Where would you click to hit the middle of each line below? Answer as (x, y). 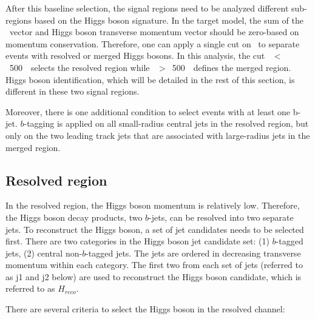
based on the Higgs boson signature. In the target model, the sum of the (169, 20)
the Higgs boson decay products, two (74, 217)
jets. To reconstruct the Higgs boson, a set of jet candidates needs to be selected (155, 229)
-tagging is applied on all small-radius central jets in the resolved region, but (166, 123)
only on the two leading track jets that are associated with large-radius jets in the (158, 135)
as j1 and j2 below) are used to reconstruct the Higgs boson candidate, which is (154, 276)
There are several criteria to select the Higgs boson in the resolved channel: (145, 309)
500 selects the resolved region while (80, 67)
